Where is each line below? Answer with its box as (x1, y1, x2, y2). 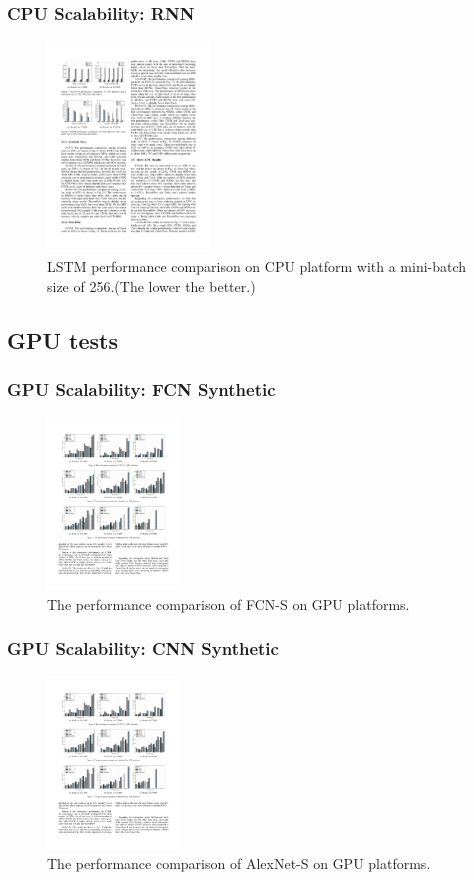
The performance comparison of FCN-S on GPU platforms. (47, 593, 410, 614)
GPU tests (7, 324, 119, 355)
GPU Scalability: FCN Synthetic (7, 376, 276, 401)
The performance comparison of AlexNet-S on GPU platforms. (47, 852, 431, 873)
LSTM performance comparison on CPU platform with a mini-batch (47, 256, 467, 276)
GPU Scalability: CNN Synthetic (7, 636, 279, 661)
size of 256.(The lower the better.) (47, 275, 256, 296)
